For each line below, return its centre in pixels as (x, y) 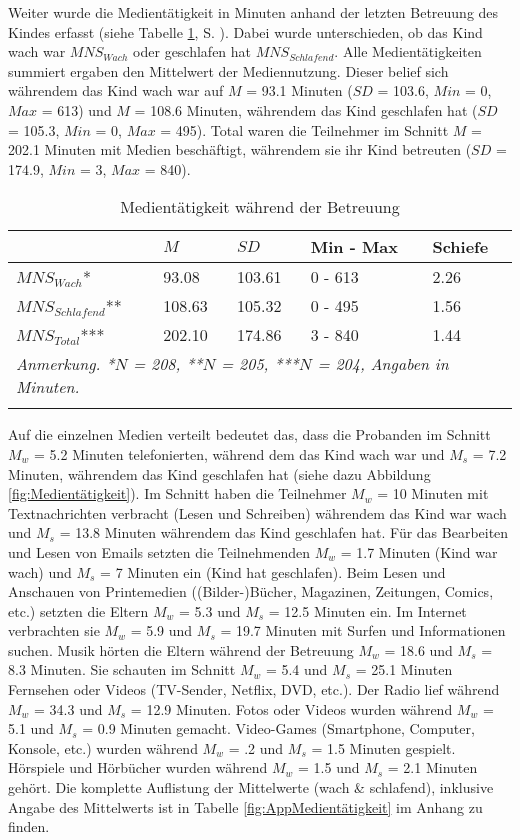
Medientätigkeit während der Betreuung (260, 207)
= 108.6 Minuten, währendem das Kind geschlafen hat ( (306, 109)
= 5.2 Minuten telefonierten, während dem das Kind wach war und (239, 453)
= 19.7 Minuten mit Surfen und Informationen (363, 630)
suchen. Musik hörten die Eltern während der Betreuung (181, 649)
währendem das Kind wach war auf (116, 90)
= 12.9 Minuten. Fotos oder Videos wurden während (291, 708)
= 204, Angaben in (383, 364)
